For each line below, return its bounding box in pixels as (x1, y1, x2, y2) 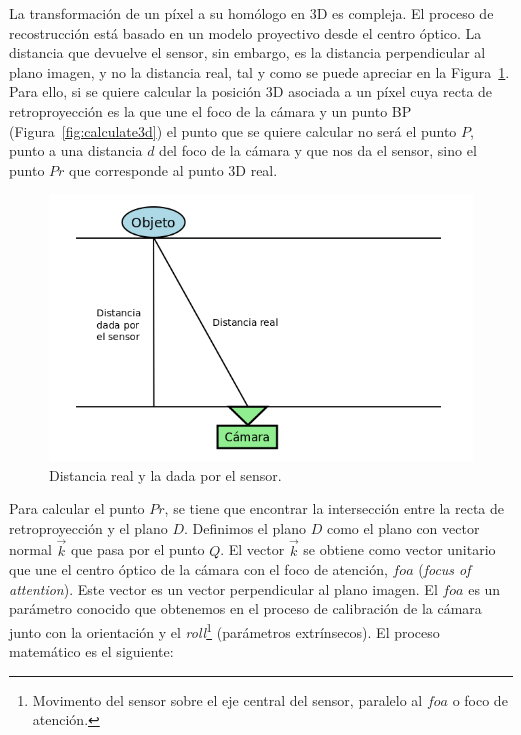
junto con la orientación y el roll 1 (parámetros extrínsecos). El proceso (9, 618, 440, 642)
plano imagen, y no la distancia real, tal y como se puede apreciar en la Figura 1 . (9, 61, 510, 82)
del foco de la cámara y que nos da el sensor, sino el (159, 140, 477, 161)
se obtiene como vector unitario (303, 539, 496, 560)
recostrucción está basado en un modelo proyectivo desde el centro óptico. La (9, 22, 482, 43)
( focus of (418, 559, 471, 580)
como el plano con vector (326, 517, 480, 538)
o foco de (452, 689, 508, 710)
